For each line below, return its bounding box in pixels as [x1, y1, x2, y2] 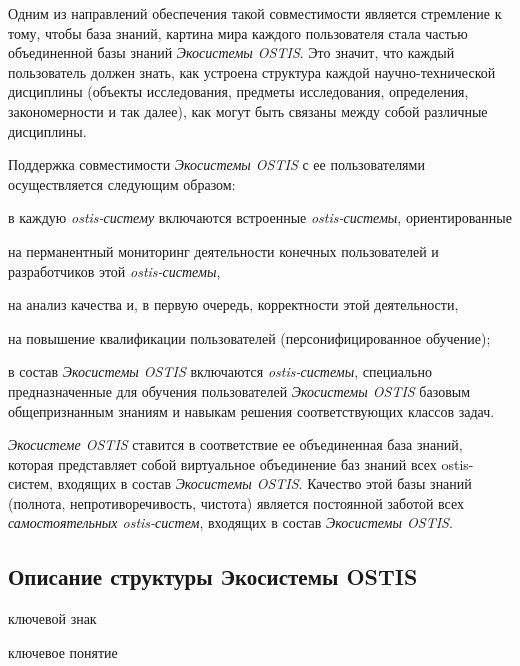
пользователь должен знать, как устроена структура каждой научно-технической [8, 61, 496, 82]
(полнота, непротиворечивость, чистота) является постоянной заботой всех [8, 492, 465, 513]
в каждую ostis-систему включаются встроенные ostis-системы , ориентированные [8, 207, 512, 228]
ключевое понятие [8, 641, 118, 662]
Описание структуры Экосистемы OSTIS [8, 561, 418, 592]
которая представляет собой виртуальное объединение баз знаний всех [8, 453, 437, 474]
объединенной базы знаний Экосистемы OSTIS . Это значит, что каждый [8, 42, 455, 63]
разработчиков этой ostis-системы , [8, 260, 221, 281]
